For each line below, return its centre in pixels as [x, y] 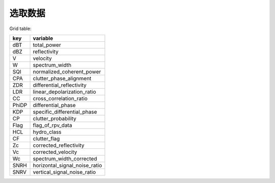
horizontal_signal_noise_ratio [67, 165]
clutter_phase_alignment [62, 78]
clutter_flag [46, 139]
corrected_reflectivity [59, 145]
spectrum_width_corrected [65, 159]
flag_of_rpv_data [52, 125]
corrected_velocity [55, 152]
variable [43, 38]
